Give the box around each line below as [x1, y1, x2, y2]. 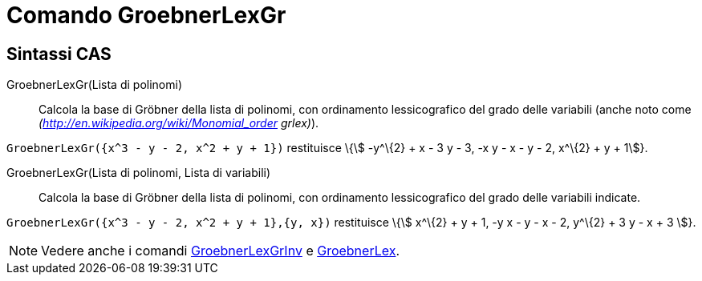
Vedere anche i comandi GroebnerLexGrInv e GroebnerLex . [41, 243, 400, 259]
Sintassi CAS [6, 43, 112, 64]
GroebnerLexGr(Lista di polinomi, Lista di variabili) [6, 166, 271, 180]
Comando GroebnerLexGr [6, 2, 286, 29]
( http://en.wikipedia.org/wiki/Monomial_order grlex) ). [39, 116, 319, 130]
